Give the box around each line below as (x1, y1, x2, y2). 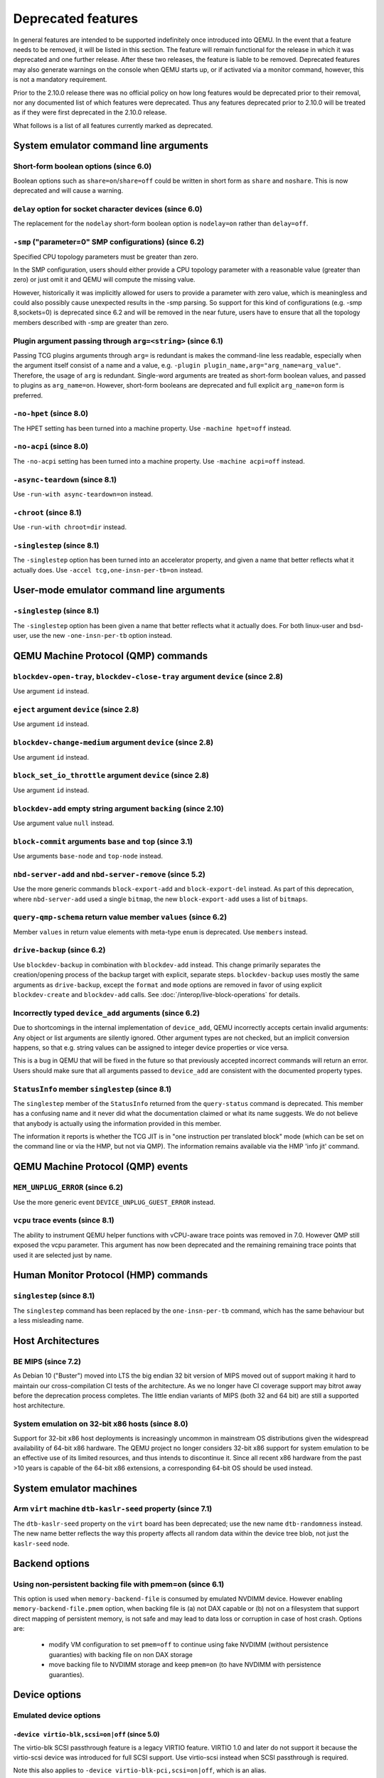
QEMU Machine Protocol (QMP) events (13, 1161, 188, 1173)
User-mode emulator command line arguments (13, 584, 225, 597)
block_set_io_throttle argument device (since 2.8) (13, 770, 210, 780)
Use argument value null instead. (13, 819, 114, 827)
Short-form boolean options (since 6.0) (13, 161, 152, 171)
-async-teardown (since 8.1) (13, 474, 117, 484)
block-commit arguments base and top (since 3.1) (13, 836, 193, 846)
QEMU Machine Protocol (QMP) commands (13, 650, 208, 661)
